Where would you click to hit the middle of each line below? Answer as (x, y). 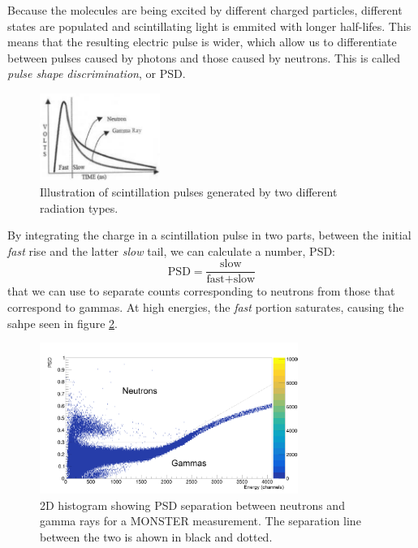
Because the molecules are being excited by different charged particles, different (205, 10)
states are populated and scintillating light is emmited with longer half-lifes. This (209, 26)
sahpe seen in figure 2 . (62, 323)
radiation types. (79, 207)
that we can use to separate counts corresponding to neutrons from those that (201, 291)
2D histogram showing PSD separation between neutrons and (192, 505)
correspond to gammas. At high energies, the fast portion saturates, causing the (206, 307)
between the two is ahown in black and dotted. (156, 536)
